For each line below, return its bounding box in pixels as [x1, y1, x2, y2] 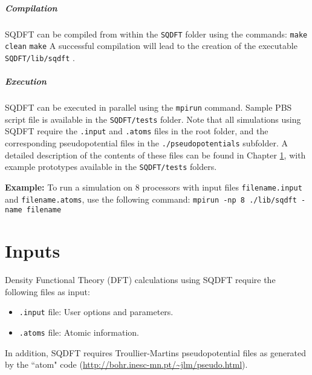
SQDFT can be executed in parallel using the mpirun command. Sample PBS [5, 101, 292, 114]
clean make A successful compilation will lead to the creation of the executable [5, 39, 297, 52]
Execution [5, 75, 47, 88]
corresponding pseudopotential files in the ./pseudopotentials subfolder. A [5, 137, 288, 149]
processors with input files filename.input [142, 180, 302, 193]
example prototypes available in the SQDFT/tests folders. [5, 160, 217, 173]
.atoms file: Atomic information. [19, 325, 139, 338]
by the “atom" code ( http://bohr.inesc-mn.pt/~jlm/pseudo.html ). [5, 358, 248, 371]
